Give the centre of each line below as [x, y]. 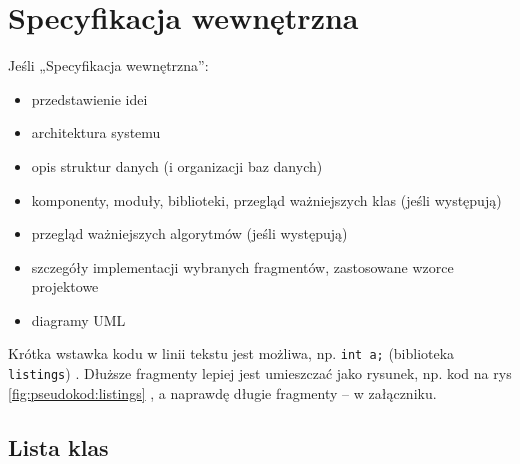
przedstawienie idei [89, 98]
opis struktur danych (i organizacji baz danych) [177, 165]
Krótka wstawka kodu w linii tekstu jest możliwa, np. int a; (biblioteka [231, 353]
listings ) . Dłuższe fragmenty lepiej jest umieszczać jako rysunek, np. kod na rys [260, 373]
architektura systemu [96, 132]
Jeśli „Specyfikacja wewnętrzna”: [108, 65]
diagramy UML [78, 319]
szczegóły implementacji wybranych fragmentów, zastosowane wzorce [242, 266]
